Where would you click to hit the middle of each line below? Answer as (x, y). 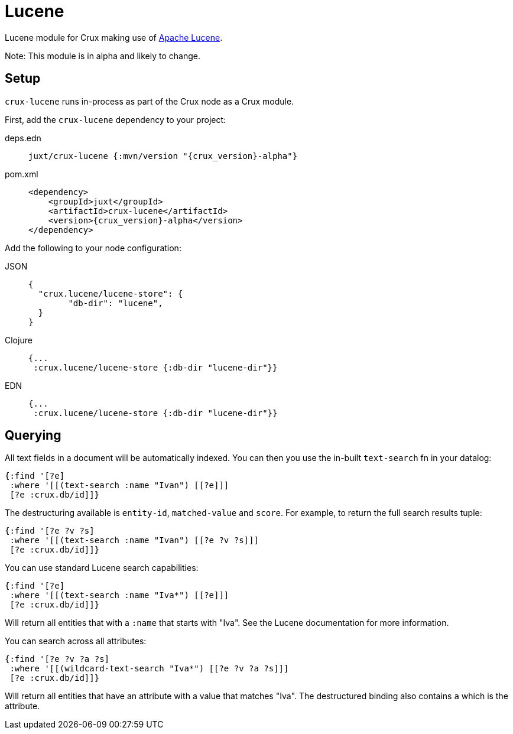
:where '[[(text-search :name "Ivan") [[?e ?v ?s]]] (134, 540)
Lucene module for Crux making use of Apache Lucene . (114, 37)
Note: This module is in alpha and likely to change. (103, 56)
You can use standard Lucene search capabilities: (102, 568)
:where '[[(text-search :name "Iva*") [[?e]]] (119, 595)
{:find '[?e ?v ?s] (50, 531)
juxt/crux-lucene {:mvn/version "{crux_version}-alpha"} (163, 156)
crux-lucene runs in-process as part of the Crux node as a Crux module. (150, 101)
